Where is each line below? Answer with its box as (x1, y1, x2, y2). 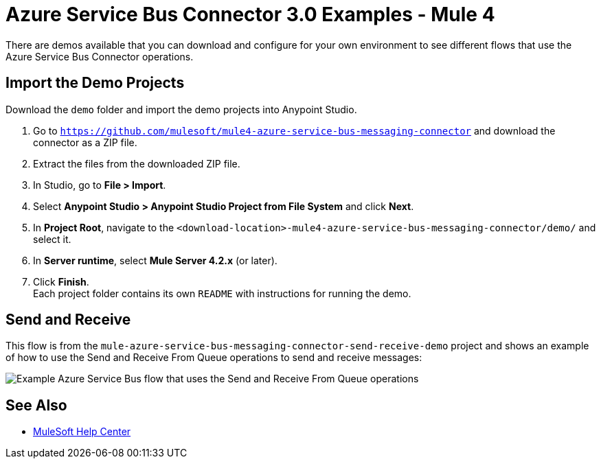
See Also (5, 396, 67, 414)
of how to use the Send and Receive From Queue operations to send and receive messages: (5, 351, 422, 364)
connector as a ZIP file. (33, 136, 137, 148)
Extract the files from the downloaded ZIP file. (33, 157, 240, 170)
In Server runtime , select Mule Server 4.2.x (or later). (33, 254, 277, 266)
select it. (33, 233, 71, 245)
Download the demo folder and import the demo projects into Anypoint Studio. (5, 103, 357, 115)
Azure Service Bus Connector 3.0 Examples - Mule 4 (5, 3, 495, 26)
